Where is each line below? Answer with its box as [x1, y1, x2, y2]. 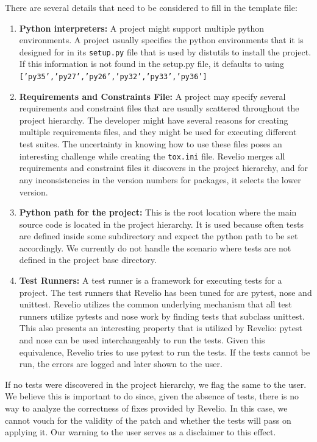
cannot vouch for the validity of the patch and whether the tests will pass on [5, 413, 291, 426]
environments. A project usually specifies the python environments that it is [19, 33, 304, 46]
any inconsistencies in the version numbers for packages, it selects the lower [19, 173, 301, 186]
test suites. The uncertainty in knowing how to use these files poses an [19, 138, 282, 150]
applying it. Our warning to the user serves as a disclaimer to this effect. [5, 426, 276, 438]
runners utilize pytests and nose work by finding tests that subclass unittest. [19, 309, 305, 322]
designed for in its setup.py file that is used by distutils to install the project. [19, 45, 312, 58]
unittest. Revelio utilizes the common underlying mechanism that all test [19, 298, 292, 310]
